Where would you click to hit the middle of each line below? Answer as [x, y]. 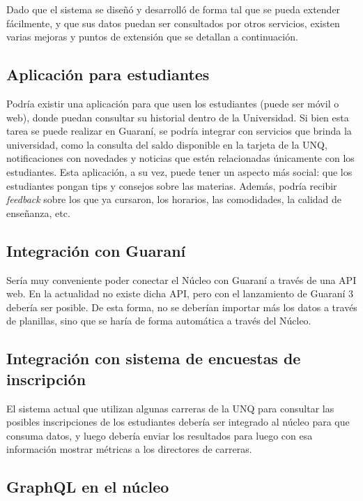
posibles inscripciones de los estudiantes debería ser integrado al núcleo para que [178, 422]
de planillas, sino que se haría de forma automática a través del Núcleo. [159, 321]
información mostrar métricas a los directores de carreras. [129, 449]
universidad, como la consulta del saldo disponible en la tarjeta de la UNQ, [167, 144]
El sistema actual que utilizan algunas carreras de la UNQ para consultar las [170, 408]
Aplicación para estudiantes [108, 74]
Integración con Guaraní [96, 250]
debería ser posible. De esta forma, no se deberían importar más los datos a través [182, 307]
